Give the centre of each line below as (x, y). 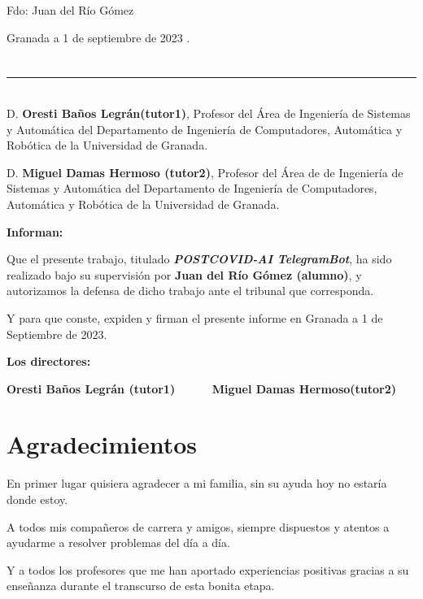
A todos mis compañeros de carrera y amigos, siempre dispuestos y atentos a (198, 526)
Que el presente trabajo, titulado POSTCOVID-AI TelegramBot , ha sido (199, 259)
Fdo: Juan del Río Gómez (70, 10)
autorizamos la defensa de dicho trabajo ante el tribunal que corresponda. (190, 291)
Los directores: (49, 361)
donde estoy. (37, 499)
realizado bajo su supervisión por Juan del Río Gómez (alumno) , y (184, 274)
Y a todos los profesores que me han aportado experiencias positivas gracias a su (208, 569)
